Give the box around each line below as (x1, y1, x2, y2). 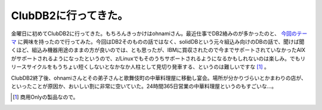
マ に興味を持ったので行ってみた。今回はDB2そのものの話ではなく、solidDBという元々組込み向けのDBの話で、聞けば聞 (11, 38, 305, 45)
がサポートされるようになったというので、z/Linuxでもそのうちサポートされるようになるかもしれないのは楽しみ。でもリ (11, 54, 306, 62)
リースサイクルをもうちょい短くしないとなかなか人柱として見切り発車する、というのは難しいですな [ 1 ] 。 (11, 63, 270, 71)
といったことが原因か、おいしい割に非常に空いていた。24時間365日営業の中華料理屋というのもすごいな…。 (11, 82, 277, 90)
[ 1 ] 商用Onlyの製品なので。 (13, 93, 79, 101)
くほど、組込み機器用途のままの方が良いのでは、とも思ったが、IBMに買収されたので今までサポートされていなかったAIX (11, 47, 306, 54)
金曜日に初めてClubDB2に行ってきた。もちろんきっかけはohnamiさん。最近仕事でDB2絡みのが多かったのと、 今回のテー (11, 30, 308, 37)
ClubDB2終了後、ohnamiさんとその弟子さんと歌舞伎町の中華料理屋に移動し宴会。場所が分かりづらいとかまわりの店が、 (11, 74, 307, 81)
